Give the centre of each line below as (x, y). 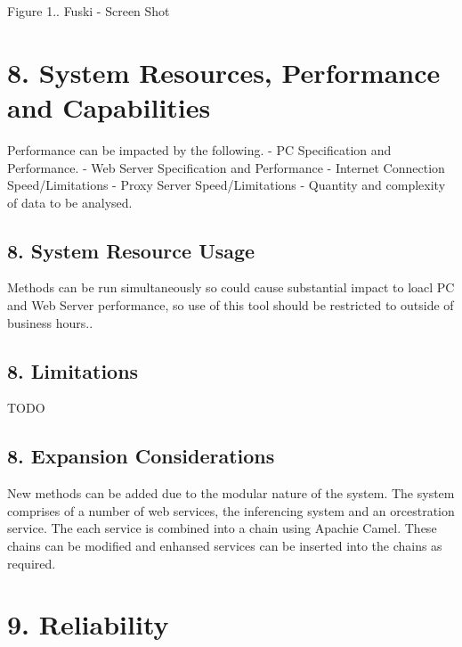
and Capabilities (109, 106)
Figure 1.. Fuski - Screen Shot (89, 11)
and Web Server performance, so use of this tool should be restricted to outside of (231, 305)
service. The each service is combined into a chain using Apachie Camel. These (222, 528)
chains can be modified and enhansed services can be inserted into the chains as (225, 546)
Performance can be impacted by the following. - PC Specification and (199, 149)
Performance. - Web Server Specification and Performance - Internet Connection (226, 167)
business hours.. (50, 322)
